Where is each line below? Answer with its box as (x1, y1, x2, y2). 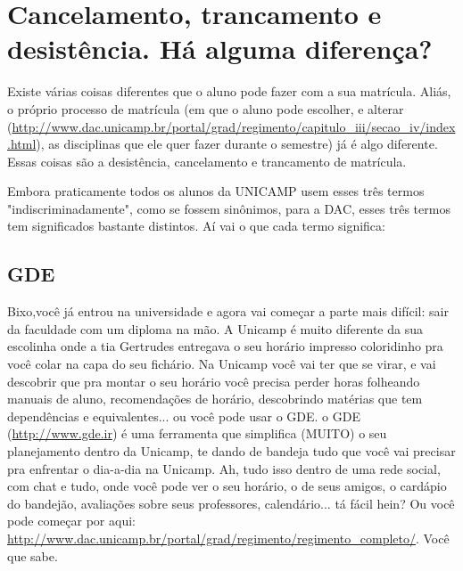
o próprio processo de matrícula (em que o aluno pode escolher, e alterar (7, 99, 404, 118)
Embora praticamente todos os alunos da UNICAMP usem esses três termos (7, 182, 425, 200)
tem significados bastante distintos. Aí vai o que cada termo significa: (7, 216, 385, 235)
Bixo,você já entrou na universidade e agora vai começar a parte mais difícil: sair (7, 302, 449, 321)
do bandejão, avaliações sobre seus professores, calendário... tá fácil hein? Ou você (7, 494, 455, 512)
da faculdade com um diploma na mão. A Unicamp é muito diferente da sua (7, 319, 423, 338)
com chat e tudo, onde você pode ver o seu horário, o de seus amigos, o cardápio (7, 477, 447, 495)
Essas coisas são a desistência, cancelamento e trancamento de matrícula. (7, 151, 407, 170)
